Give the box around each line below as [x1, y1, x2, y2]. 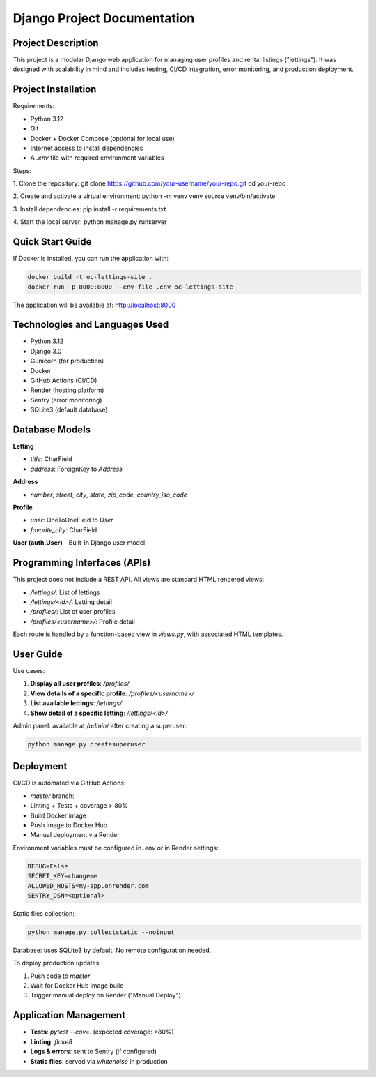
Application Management [13, 1009, 125, 1021]
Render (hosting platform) [30, 386, 104, 394]
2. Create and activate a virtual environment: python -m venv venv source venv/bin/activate [13, 192, 276, 200]
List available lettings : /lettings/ [30, 699, 123, 707]
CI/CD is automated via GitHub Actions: [13, 778, 126, 788]
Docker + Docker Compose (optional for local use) [30, 134, 175, 142]
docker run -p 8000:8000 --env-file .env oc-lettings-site [27, 283, 233, 291]
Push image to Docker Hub [30, 820, 108, 829]
